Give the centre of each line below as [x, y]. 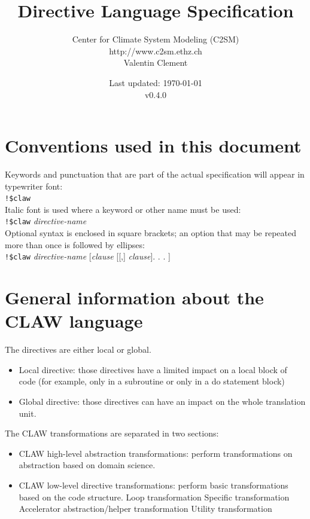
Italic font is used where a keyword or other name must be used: [123, 209]
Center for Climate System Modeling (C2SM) [156, 39]
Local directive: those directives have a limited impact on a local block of [153, 369]
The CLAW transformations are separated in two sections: [112, 433]
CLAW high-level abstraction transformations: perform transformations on [156, 453]
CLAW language [74, 321]
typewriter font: [34, 186]
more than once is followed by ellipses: [75, 244]
